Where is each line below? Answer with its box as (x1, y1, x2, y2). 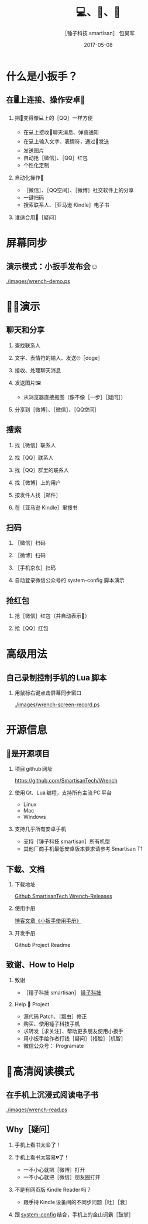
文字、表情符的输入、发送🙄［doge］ (14, 354, 104, 361)
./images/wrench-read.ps (6, 1106, 68, 1113)
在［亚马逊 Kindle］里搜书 (14, 504, 78, 511)
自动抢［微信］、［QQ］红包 (23, 154, 88, 161)
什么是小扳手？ (6, 70, 78, 83)
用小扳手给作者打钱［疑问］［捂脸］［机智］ (23, 1034, 126, 1042)
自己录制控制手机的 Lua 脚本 (6, 673, 107, 683)
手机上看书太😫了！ (14, 1141, 61, 1148)
